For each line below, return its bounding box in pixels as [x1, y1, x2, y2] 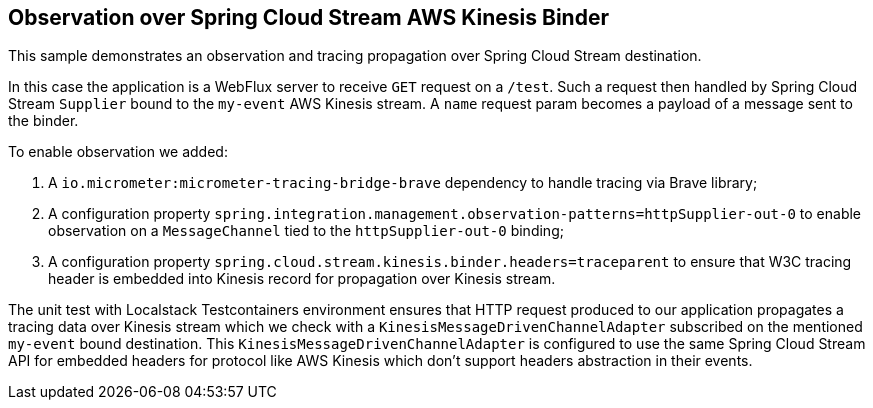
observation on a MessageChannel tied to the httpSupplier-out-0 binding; [48, 222, 564, 240]
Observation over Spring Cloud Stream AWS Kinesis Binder [8, 5, 609, 30]
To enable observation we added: [8, 143, 228, 161]
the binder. [8, 112, 79, 130]
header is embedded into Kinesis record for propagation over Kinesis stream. [48, 270, 556, 288]
